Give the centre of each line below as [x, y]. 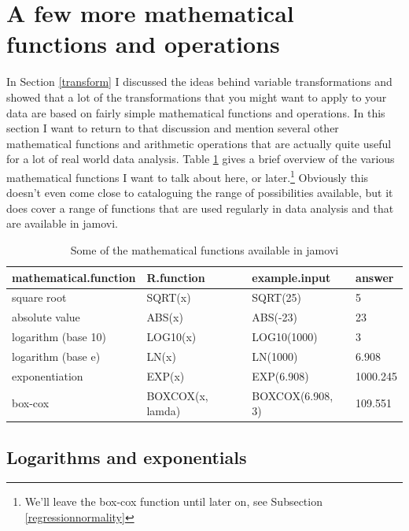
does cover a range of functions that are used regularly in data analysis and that [200, 208]
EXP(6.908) [280, 375]
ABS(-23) [275, 317]
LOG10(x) [171, 337]
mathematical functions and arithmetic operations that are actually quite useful [199, 143]
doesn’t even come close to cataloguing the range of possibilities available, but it [200, 193]
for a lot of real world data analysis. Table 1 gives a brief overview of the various [201, 159]
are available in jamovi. [62, 223]
